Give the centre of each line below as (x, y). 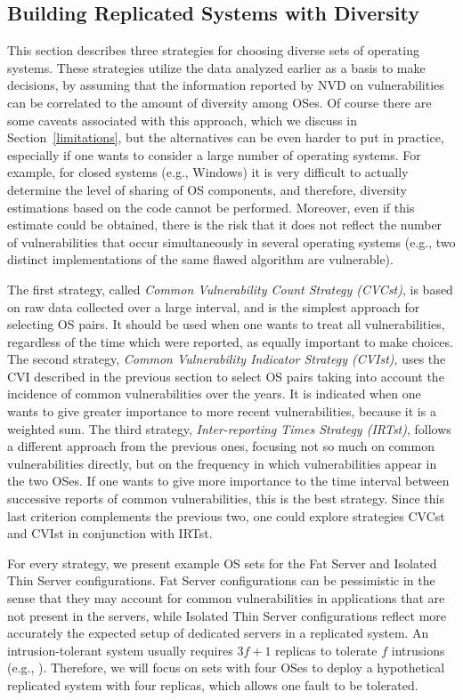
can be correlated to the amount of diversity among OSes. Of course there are (219, 102)
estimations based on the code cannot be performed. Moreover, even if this (211, 207)
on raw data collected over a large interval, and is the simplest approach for (214, 306)
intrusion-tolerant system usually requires (120, 650)
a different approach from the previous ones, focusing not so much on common (221, 446)
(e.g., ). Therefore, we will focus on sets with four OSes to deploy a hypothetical (226, 668)
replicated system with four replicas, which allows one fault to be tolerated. (213, 684)
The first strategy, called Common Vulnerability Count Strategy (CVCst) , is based (230, 289)
